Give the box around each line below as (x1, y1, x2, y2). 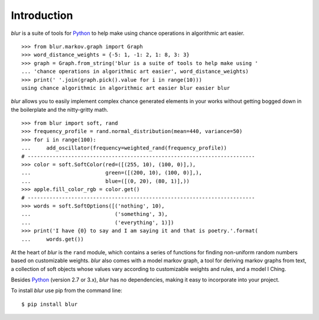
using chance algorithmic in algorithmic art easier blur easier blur (21, 85, 230, 91)
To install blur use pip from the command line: (11, 287, 122, 294)
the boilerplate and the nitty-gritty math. (11, 106, 109, 113)
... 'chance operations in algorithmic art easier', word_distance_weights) (21, 68, 249, 75)
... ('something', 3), (21, 211, 168, 218)
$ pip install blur (21, 300, 78, 308)
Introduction (11, 9, 73, 22)
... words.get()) (21, 235, 84, 243)
